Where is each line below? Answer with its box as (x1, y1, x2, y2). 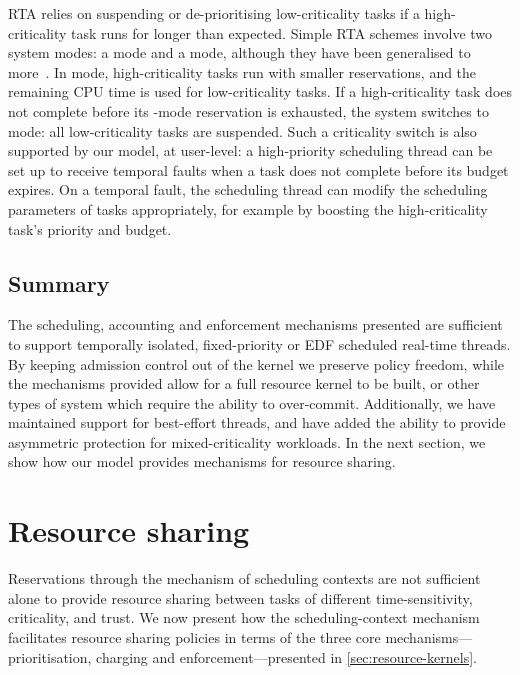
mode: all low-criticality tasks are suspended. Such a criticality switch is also (8, 120, 477, 141)
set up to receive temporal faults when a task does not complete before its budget (8, 159, 509, 180)
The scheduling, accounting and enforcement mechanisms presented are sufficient (8, 314, 503, 335)
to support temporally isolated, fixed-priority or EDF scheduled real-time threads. (8, 333, 511, 354)
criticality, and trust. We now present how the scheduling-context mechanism (8, 607, 480, 628)
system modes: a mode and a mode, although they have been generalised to (8, 42, 471, 63)
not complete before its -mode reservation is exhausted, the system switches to (8, 100, 489, 121)
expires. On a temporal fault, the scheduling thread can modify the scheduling (8, 179, 488, 200)
